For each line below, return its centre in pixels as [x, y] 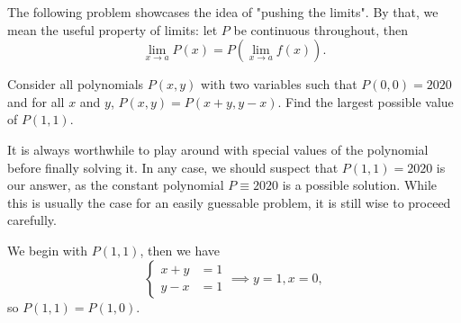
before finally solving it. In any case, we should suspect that [173, 167]
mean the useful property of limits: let [113, 29]
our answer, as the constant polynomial [116, 185]
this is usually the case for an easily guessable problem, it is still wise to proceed [229, 202]
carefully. [32, 220]
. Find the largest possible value [366, 101]
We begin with [48, 250]
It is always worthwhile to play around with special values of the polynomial [218, 149]
